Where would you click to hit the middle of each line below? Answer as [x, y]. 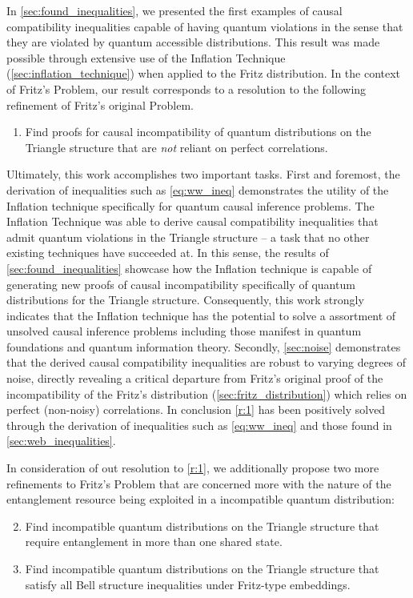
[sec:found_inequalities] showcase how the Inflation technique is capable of [189, 268]
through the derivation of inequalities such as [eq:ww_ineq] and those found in [199, 425]
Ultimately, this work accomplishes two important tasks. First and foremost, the [203, 174]
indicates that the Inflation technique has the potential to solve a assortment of [201, 315]
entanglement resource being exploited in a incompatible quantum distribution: [200, 499]
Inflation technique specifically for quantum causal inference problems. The [190, 205]
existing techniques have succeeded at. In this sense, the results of [168, 253]
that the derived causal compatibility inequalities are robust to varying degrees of [206, 362]
